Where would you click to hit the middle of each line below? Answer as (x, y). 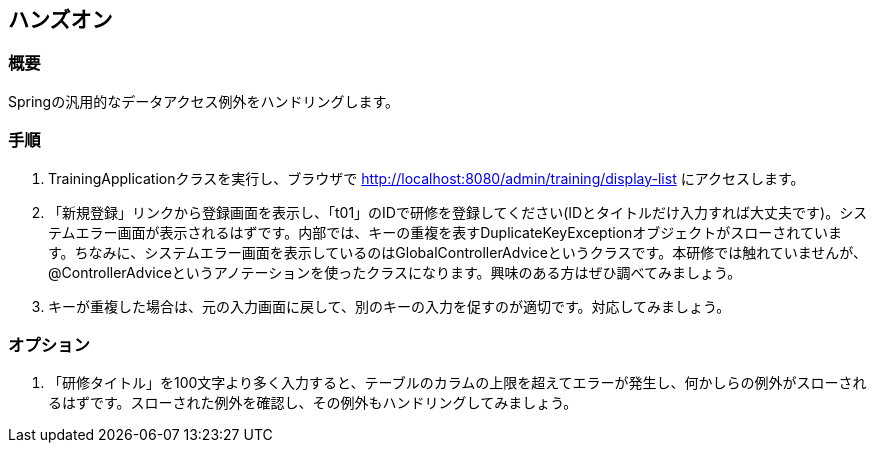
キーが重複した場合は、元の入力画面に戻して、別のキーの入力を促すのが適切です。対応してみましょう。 (389, 306)
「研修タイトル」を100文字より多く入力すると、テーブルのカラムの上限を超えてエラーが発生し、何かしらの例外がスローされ (457, 383)
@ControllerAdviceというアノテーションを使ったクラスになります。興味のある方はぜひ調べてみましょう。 (395, 272)
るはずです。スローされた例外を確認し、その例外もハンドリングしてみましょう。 (313, 403)
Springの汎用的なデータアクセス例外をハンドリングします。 (204, 101)
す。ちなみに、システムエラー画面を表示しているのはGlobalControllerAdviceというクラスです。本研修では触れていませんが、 (458, 252)
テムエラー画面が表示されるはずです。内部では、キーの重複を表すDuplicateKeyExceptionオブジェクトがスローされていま (445, 232)
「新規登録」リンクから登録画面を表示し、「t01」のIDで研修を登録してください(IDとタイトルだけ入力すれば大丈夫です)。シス (458, 212)
